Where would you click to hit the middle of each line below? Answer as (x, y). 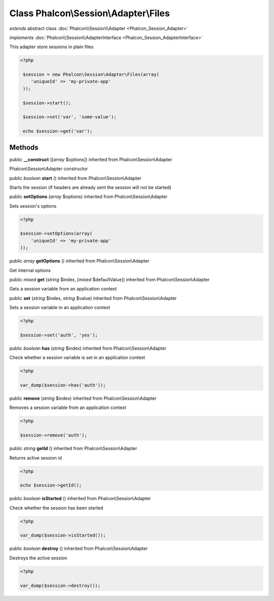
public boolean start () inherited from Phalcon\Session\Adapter (75, 178)
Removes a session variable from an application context (68, 407)
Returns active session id (36, 458)
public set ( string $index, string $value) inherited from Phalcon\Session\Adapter (93, 298)
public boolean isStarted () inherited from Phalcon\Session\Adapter (80, 499)
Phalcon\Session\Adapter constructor (49, 169)
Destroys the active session (38, 558)
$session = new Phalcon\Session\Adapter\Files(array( (91, 74)
